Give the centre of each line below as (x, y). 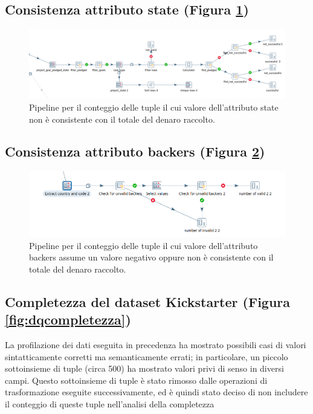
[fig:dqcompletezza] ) (68, 319)
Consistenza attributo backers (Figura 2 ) (135, 151)
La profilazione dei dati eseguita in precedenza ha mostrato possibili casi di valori (156, 344)
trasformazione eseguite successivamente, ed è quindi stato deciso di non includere (156, 392)
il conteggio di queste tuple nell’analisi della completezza (110, 403)
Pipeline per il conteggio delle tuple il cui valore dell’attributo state (154, 107)
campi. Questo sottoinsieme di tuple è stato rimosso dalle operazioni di (136, 380)
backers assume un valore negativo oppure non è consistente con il (151, 257)
